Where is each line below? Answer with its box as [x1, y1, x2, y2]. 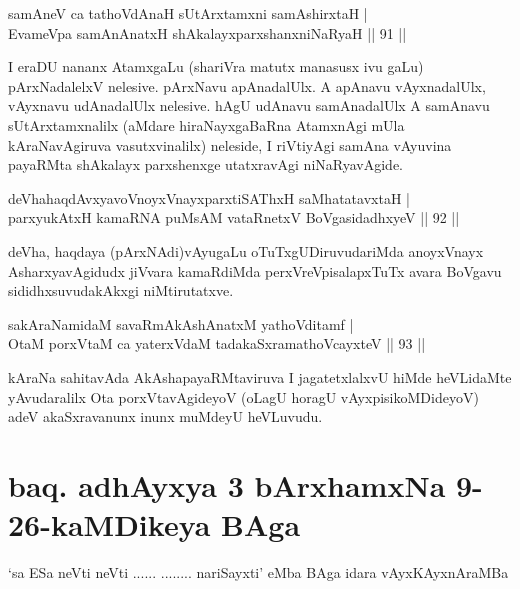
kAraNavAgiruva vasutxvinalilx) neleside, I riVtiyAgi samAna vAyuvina [8, 134, 452, 155]
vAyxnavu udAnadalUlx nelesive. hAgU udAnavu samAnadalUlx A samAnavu [8, 95, 490, 116]
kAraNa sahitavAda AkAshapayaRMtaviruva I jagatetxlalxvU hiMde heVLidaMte [8, 366, 512, 387]
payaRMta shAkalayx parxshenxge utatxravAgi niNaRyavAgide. [8, 154, 403, 175]
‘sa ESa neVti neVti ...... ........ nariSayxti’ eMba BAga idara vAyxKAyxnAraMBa [8, 562, 509, 582]
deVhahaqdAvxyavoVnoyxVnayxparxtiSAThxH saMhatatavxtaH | [8, 187, 410, 208]
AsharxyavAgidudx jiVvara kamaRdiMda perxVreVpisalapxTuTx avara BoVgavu [8, 260, 502, 281]
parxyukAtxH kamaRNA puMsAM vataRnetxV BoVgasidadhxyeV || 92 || [8, 207, 460, 228]
